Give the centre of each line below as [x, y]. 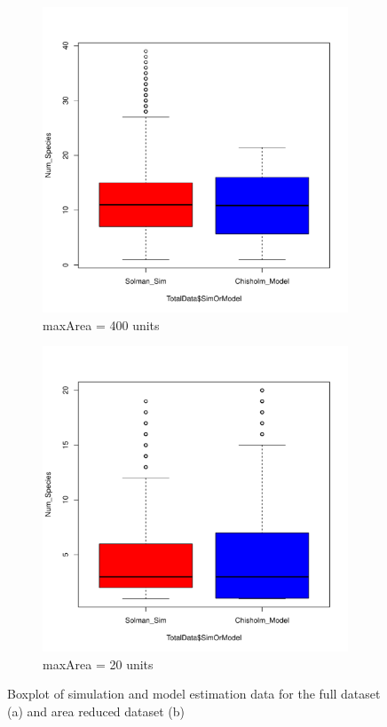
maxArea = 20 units [98, 664]
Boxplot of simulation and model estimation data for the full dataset [194, 694]
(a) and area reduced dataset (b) [96, 711]
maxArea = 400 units [101, 324]
